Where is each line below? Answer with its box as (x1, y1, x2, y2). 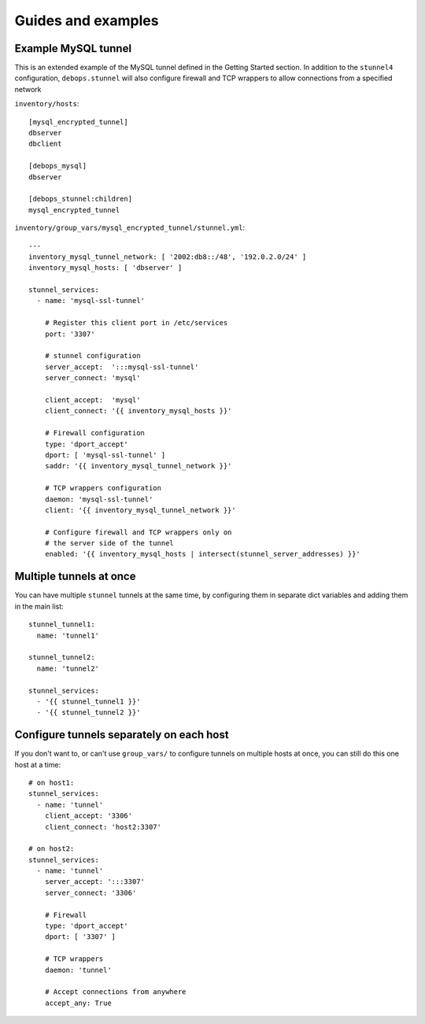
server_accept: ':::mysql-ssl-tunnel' (44, 362, 199, 372)
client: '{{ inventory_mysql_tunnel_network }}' (44, 505, 236, 515)
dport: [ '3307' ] (44, 933, 116, 941)
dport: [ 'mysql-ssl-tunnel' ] (44, 450, 166, 460)
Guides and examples (14, 12, 159, 29)
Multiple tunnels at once (14, 570, 136, 583)
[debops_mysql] (28, 161, 87, 171)
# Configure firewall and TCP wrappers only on (44, 527, 232, 537)
